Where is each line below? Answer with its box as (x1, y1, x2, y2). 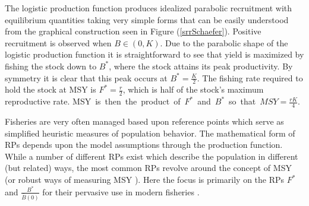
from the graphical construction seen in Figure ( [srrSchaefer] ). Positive (5, 25, 261, 37)
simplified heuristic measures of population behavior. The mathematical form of (5, 126, 295, 139)
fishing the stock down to (5, 59, 97, 72)
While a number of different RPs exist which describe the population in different (5, 150, 298, 162)
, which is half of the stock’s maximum (122, 83, 264, 96)
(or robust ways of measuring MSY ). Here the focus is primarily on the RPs (5, 173, 285, 186)
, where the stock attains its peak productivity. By (109, 59, 293, 72)
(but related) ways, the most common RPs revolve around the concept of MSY (5, 161, 292, 174)
